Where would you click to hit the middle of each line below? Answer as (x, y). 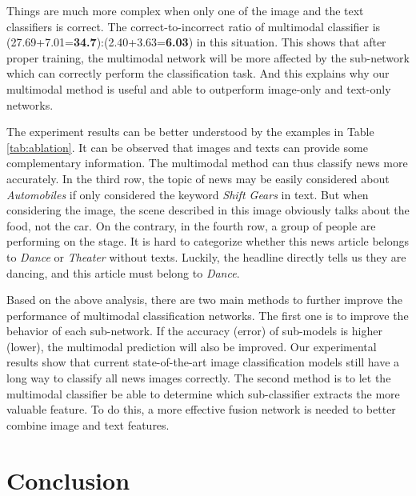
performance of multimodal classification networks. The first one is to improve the (208, 315)
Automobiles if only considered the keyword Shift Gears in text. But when (188, 194)
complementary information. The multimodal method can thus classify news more (207, 163)
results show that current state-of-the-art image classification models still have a (203, 362)
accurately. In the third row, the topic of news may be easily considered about (198, 178)
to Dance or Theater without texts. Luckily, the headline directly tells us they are (206, 256)
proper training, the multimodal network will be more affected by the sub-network (208, 57)
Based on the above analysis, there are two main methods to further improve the (204, 300)
